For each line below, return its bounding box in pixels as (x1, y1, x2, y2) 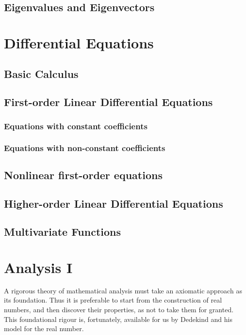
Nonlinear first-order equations (4, 167, 163, 182)
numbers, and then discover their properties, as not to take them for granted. (4, 305, 234, 315)
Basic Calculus (4, 66, 79, 81)
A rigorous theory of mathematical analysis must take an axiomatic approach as (4, 285, 242, 295)
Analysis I (4, 257, 73, 277)
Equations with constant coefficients (4, 120, 148, 132)
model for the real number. (4, 323, 84, 334)
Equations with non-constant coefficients (4, 142, 165, 154)
